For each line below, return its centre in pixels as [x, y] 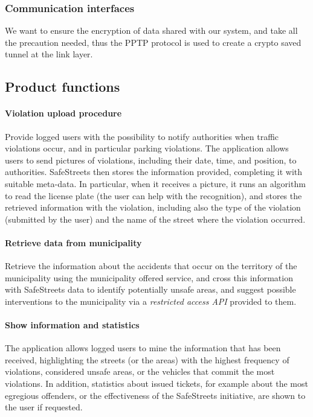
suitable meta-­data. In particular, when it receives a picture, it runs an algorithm [155, 183]
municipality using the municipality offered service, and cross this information [149, 277]
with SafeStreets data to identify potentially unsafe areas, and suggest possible [150, 289]
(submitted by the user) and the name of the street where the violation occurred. [155, 219]
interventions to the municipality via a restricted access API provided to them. [151, 301]
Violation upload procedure [63, 113]
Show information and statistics [72, 325]
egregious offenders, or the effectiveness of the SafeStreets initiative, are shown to [155, 395]
